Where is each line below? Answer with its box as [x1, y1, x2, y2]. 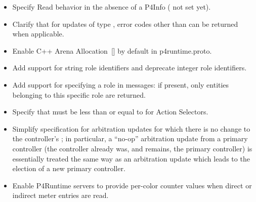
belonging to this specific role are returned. [12, 89, 146, 100]
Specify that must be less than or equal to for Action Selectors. [12, 106, 208, 117]
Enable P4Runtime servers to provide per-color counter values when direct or [12, 180, 252, 190]
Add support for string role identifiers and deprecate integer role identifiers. [12, 62, 247, 73]
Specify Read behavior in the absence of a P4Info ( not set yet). [12, 2, 211, 12]
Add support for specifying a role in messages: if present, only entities [12, 79, 229, 90]
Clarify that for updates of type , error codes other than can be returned [12, 18, 238, 29]
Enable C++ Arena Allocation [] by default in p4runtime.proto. [12, 45, 212, 56]
